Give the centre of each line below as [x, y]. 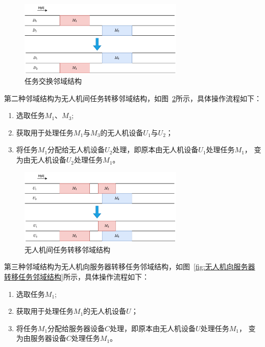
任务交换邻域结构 [53, 81]
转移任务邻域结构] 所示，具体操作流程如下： [77, 276]
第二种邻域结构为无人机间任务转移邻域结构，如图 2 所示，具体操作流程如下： [133, 98]
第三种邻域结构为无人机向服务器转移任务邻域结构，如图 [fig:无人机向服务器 [130, 267]
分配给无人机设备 [76, 149]
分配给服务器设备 [76, 328]
